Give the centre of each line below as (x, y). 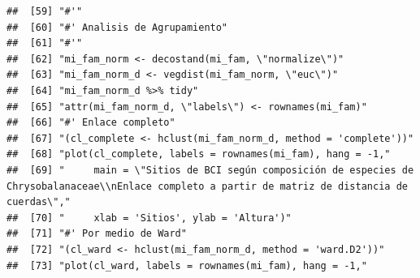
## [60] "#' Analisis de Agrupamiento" (117, 27)
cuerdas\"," (39, 202)
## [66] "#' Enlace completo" (91, 123)
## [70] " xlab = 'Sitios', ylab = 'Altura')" (149, 218)
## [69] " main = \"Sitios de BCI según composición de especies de (210, 170)
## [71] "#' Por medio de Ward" (97, 234)
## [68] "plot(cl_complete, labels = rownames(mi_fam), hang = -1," (199, 154)
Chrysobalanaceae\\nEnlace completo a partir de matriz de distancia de (207, 186)
